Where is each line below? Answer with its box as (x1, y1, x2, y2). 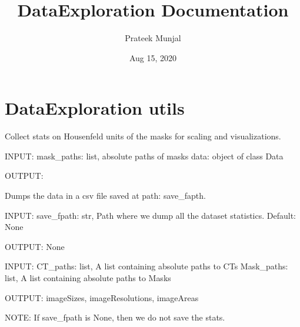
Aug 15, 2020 (129, 51, 177, 64)
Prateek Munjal (125, 32, 181, 44)
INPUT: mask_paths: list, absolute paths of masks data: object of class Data (5, 149, 284, 162)
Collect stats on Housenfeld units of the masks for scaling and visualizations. (5, 130, 281, 142)
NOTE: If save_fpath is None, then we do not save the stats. (5, 311, 225, 323)
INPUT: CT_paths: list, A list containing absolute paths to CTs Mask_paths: (5, 260, 288, 272)
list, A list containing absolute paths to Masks (5, 272, 171, 283)
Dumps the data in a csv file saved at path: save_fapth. (5, 189, 206, 202)
